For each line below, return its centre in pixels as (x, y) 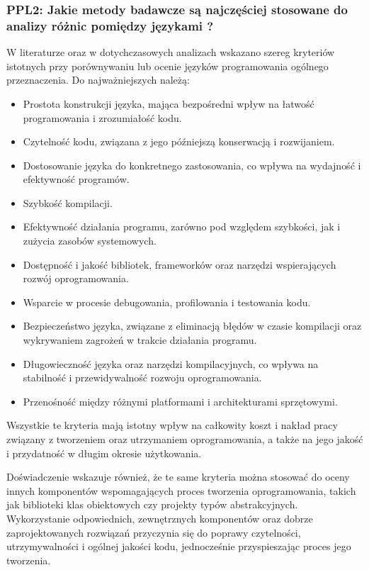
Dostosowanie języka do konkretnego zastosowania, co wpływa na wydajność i (192, 165)
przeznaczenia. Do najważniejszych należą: (98, 80)
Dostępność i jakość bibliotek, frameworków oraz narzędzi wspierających (180, 264)
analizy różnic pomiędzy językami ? (110, 25)
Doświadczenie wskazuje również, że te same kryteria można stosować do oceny (178, 477)
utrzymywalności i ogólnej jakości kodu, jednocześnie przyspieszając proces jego (179, 546)
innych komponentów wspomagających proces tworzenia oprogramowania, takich (181, 490)
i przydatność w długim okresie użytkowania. (104, 453)
